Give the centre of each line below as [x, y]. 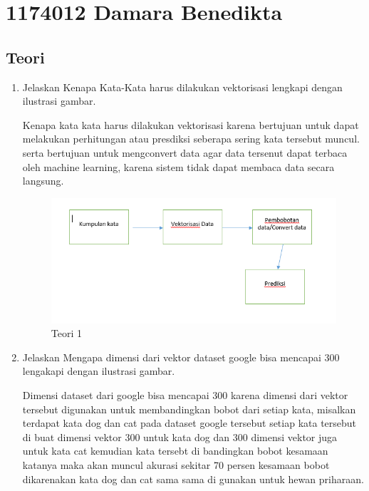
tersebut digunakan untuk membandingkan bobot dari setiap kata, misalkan [189, 409]
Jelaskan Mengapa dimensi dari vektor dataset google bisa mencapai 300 [181, 357]
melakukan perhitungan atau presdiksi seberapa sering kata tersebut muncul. [191, 139]
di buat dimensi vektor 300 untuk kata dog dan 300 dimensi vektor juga [180, 436]
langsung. [43, 181]
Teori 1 [67, 333]
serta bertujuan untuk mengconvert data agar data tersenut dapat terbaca [185, 152]
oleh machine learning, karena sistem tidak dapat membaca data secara [178, 166]
